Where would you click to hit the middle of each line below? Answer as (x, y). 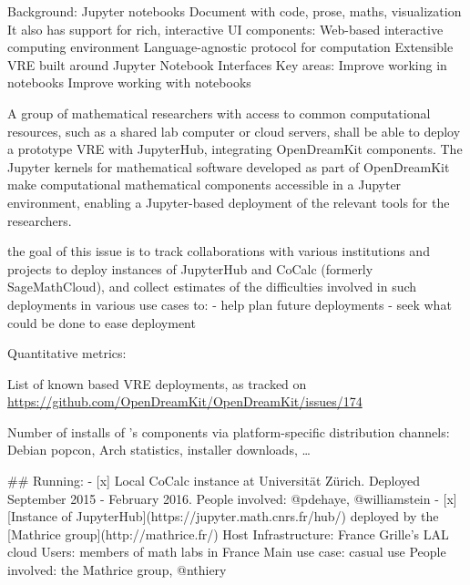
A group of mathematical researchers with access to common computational (219, 113)
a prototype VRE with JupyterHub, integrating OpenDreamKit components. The (235, 149)
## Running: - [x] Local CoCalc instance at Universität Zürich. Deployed (214, 481)
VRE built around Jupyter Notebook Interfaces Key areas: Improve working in (227, 64)
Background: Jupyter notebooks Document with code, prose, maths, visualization (235, 11)
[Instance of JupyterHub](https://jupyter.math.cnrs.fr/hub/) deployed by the (223, 516)
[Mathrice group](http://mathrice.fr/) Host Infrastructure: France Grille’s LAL (228, 534)
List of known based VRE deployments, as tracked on (157, 383)
